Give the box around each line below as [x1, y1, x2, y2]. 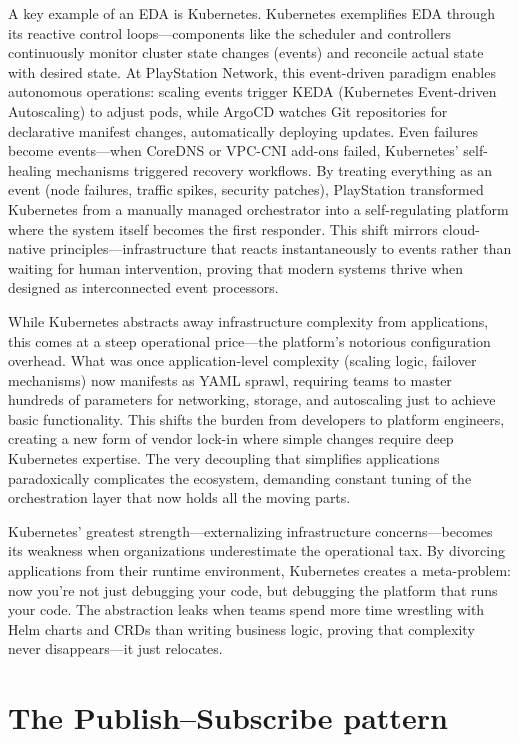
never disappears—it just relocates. [8, 638, 223, 659]
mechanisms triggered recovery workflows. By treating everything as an [56, 159, 493, 180]
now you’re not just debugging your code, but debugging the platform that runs [8, 579, 498, 600]
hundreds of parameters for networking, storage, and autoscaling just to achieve [8, 389, 496, 410]
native [8, 238, 46, 259]
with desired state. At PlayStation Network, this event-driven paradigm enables [8, 61, 496, 82]
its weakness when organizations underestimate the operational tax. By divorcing [8, 540, 505, 561]
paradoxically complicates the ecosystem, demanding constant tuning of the [8, 467, 472, 488]
